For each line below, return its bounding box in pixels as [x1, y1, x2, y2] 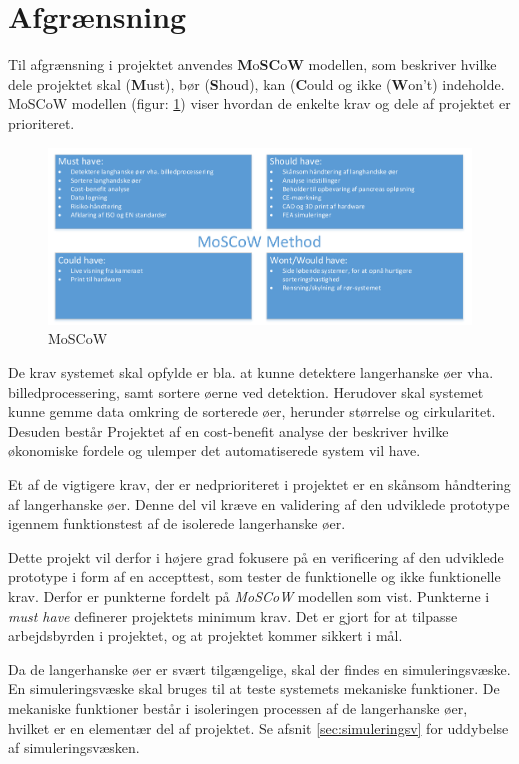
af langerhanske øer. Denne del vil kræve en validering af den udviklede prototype [8, 493, 510, 514]
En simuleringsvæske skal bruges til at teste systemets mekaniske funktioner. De [8, 678, 500, 699]
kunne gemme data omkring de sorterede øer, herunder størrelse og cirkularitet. [8, 401, 496, 422]
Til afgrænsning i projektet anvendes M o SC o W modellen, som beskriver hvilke [8, 54, 497, 75]
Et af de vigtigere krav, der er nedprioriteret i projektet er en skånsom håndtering [8, 474, 511, 495]
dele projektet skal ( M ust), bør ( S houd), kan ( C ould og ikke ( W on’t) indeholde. [8, 73, 505, 94]
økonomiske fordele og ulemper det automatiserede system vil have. [8, 440, 421, 461]
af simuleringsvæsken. [8, 737, 140, 758]
